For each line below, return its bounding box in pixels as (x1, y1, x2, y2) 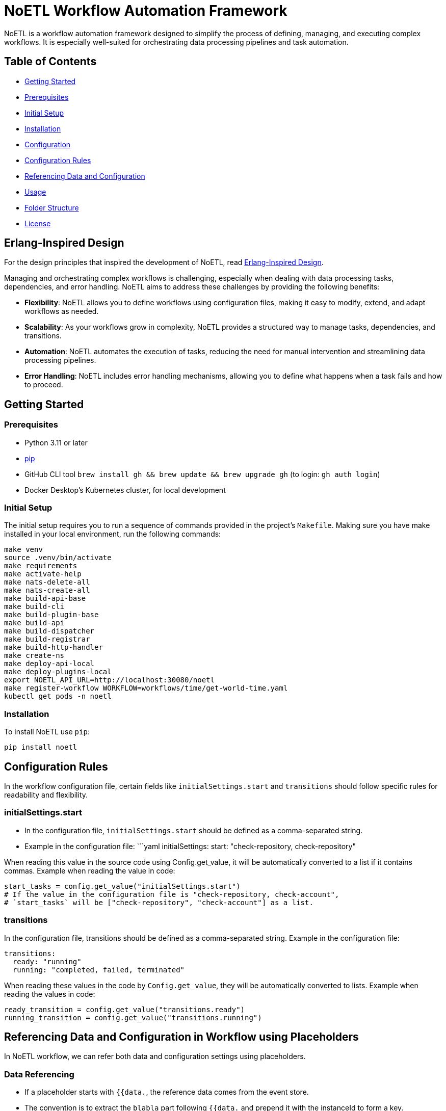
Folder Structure (24, 203, 79, 212)
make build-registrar (4, 635, 90, 644)
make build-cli (4, 602, 65, 611)
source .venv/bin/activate (4, 553, 112, 562)
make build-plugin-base (4, 611, 99, 619)
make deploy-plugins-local (4, 668, 112, 676)
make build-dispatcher (4, 627, 95, 636)
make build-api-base (4, 594, 86, 603)
